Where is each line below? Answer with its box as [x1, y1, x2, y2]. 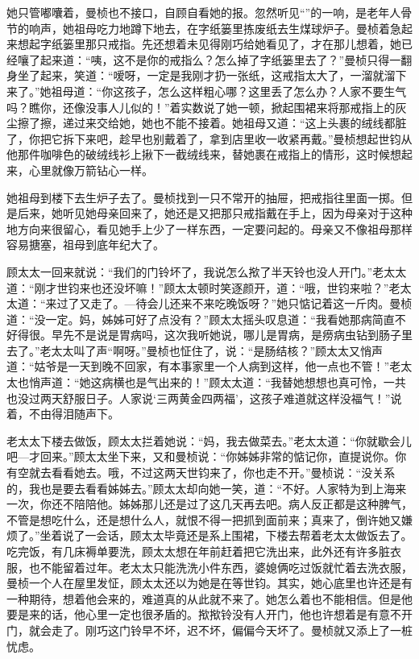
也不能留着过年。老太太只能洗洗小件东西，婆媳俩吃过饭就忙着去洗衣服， [28, 558, 413, 575]
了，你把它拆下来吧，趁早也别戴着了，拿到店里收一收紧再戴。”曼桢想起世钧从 [6, 130, 413, 147]
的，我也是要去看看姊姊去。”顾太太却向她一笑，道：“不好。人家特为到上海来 [6, 479, 407, 496]
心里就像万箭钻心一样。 [28, 161, 153, 178]
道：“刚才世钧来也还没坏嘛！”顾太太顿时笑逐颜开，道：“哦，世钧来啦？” [6, 279, 389, 296]
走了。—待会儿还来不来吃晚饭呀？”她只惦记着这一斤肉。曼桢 [90, 295, 413, 312]
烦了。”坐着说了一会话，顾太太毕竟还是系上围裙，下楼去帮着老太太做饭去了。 [6, 527, 413, 544]
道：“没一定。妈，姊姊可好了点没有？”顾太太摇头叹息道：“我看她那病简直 [6, 310, 395, 327]
